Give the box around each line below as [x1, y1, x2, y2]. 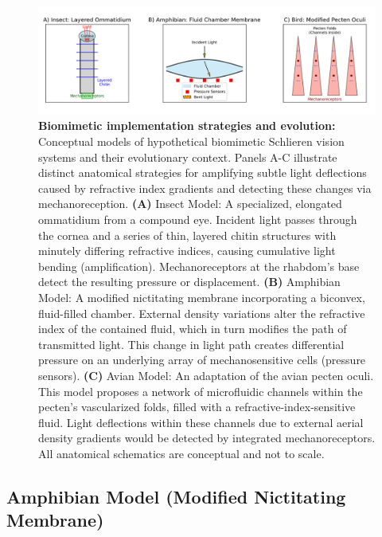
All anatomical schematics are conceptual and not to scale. [38, 445, 325, 461]
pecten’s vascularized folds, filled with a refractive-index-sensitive [38, 398, 356, 415]
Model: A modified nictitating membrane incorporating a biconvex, [38, 288, 365, 305]
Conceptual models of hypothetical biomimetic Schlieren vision [38, 133, 345, 149]
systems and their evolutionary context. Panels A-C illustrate [38, 148, 337, 165]
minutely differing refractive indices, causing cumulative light [38, 242, 336, 259]
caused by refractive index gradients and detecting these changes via [38, 179, 372, 196]
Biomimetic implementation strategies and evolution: [38, 117, 336, 134]
